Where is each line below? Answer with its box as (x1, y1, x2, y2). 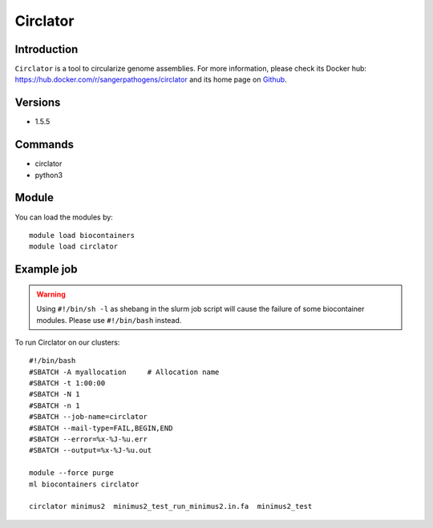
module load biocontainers (29, 231, 136, 240)
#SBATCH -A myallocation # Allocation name (29, 367, 220, 377)
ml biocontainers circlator (29, 479, 140, 489)
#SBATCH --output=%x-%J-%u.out (29, 445, 152, 455)
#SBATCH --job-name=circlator (29, 413, 148, 421)
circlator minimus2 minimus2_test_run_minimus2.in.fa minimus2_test (29, 502, 313, 511)
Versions (14, 96, 61, 110)
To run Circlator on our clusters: (14, 337, 120, 347)
